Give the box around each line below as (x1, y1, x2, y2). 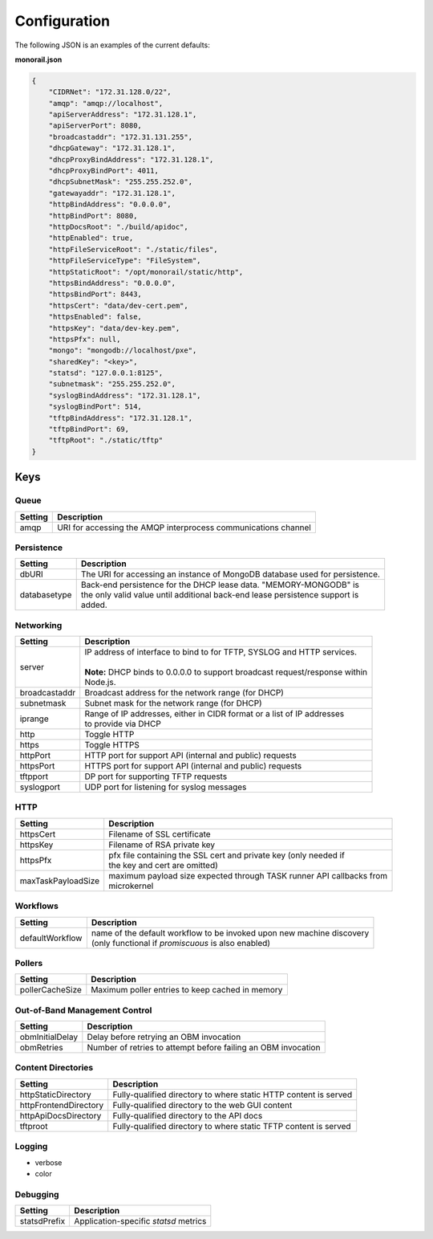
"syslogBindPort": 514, (48, 402, 142, 411)
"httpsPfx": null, (48, 334, 121, 344)
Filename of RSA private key (108, 839, 216, 850)
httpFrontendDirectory (19, 1099, 104, 1111)
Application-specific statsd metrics (74, 1216, 207, 1227)
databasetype (19, 589, 72, 601)
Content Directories (14, 1062, 94, 1074)
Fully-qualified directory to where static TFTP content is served (112, 1120, 352, 1131)
